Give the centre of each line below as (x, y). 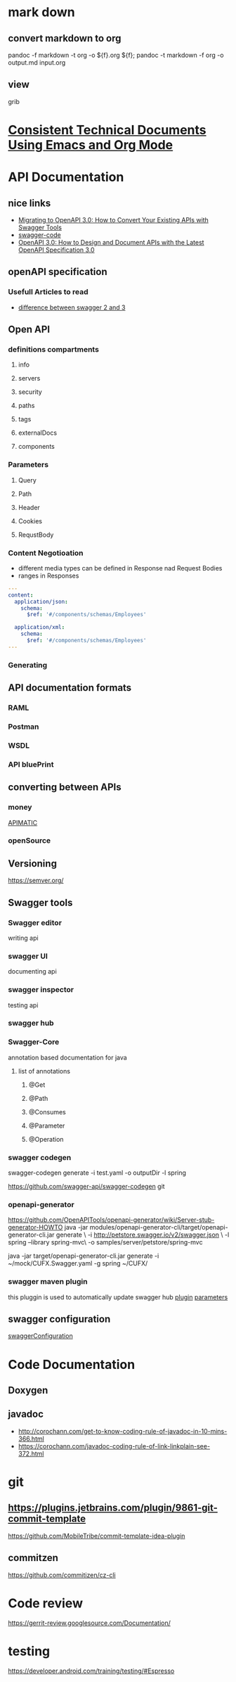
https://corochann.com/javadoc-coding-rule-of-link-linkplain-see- (114, 1446)
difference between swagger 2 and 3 (72, 307)
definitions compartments (53, 349)
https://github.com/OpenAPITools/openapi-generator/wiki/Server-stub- (111, 1220)
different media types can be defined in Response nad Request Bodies (120, 568)
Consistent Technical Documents (107, 130)
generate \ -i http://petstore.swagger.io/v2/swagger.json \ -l (143, 1235)
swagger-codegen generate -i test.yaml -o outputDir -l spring (97, 1173)
